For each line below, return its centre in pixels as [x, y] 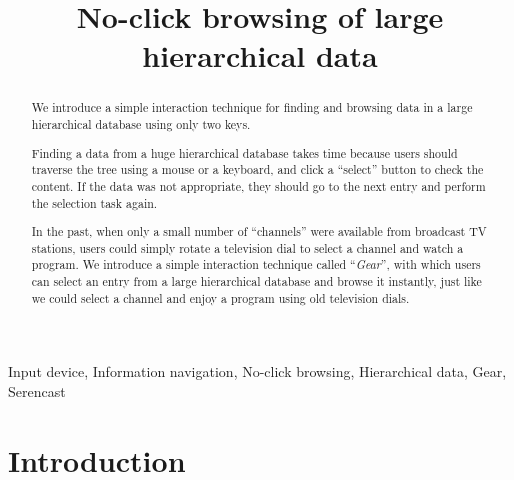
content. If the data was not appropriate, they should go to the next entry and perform [258, 185]
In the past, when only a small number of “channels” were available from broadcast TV [259, 231]
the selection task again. [94, 202]
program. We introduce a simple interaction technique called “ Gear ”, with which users [256, 264]
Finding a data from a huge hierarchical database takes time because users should [244, 152]
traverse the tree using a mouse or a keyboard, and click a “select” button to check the [257, 169]
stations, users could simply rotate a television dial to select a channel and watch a [247, 247]
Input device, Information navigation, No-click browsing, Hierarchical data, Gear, [257, 371]
